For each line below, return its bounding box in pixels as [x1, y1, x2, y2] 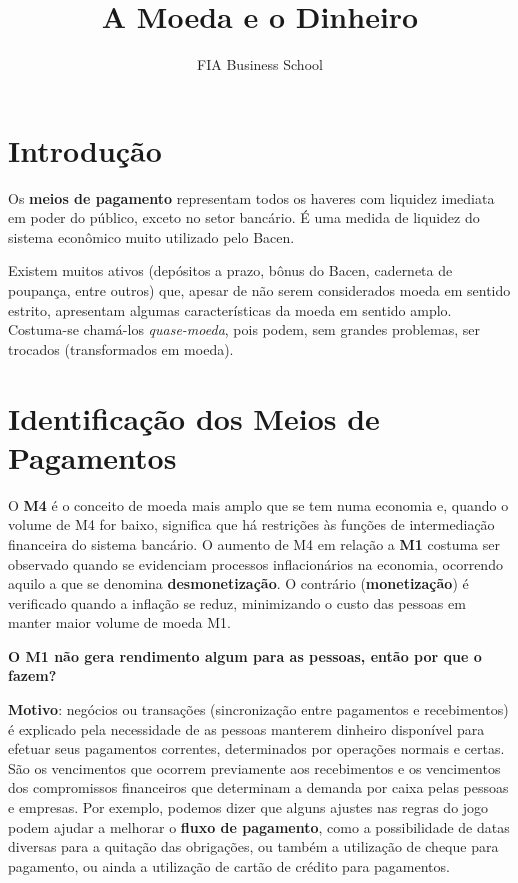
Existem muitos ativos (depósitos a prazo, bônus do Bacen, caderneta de [8, 260, 453, 281]
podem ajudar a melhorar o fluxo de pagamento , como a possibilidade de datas [8, 816, 510, 837]
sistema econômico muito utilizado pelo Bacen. [8, 226, 295, 247]
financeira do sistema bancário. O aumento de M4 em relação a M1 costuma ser [8, 533, 500, 554]
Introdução [8, 129, 162, 170]
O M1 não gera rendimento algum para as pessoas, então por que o [8, 645, 482, 666]
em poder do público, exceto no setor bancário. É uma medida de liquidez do [8, 207, 480, 228]
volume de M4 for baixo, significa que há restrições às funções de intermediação [8, 514, 495, 535]
